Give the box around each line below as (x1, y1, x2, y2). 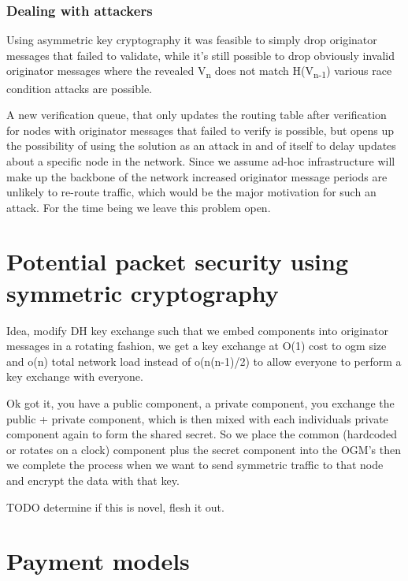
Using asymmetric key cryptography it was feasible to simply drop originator (6, 32, 377, 48)
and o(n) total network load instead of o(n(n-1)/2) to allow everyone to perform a (6, 352, 402, 369)
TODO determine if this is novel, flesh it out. (6, 498, 224, 515)
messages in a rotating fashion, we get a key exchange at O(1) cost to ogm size (6, 337, 387, 354)
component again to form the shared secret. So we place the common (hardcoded (6, 426, 398, 442)
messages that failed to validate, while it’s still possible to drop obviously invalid (6, 47, 395, 63)
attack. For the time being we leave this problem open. (6, 199, 271, 215)
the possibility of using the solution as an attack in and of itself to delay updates (6, 137, 396, 154)
